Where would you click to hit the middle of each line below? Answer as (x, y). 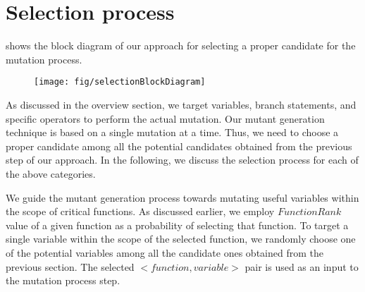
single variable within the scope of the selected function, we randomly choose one (181, 239)
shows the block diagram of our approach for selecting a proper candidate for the (181, 45)
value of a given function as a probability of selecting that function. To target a (177, 225)
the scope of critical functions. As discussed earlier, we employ (140, 211)
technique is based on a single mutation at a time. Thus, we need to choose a (172, 132)
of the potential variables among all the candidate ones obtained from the (165, 252)
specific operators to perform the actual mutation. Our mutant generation (165, 118)
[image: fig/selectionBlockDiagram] (120, 82)
